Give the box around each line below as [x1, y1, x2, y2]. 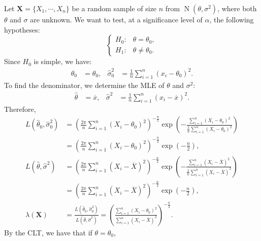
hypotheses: [4, 24, 40, 35]
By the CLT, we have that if [4, 227, 92, 237]
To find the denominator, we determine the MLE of [4, 80, 165, 91]
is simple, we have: [34, 56, 92, 67]
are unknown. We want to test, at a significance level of [30, 14, 203, 24]
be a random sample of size [72, 3, 157, 13]
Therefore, [4, 104, 36, 114]
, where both [217, 3, 257, 13]
